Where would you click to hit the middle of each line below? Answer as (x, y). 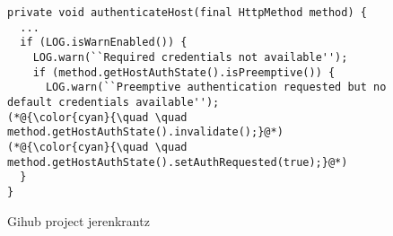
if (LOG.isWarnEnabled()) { (104, 43)
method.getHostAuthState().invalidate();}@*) (145, 132)
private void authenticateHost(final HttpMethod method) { (187, 13)
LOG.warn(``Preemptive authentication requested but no (216, 87)
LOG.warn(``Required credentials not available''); (190, 57)
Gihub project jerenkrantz (79, 220)
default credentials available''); (114, 102)
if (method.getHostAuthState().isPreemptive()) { (184, 72)
